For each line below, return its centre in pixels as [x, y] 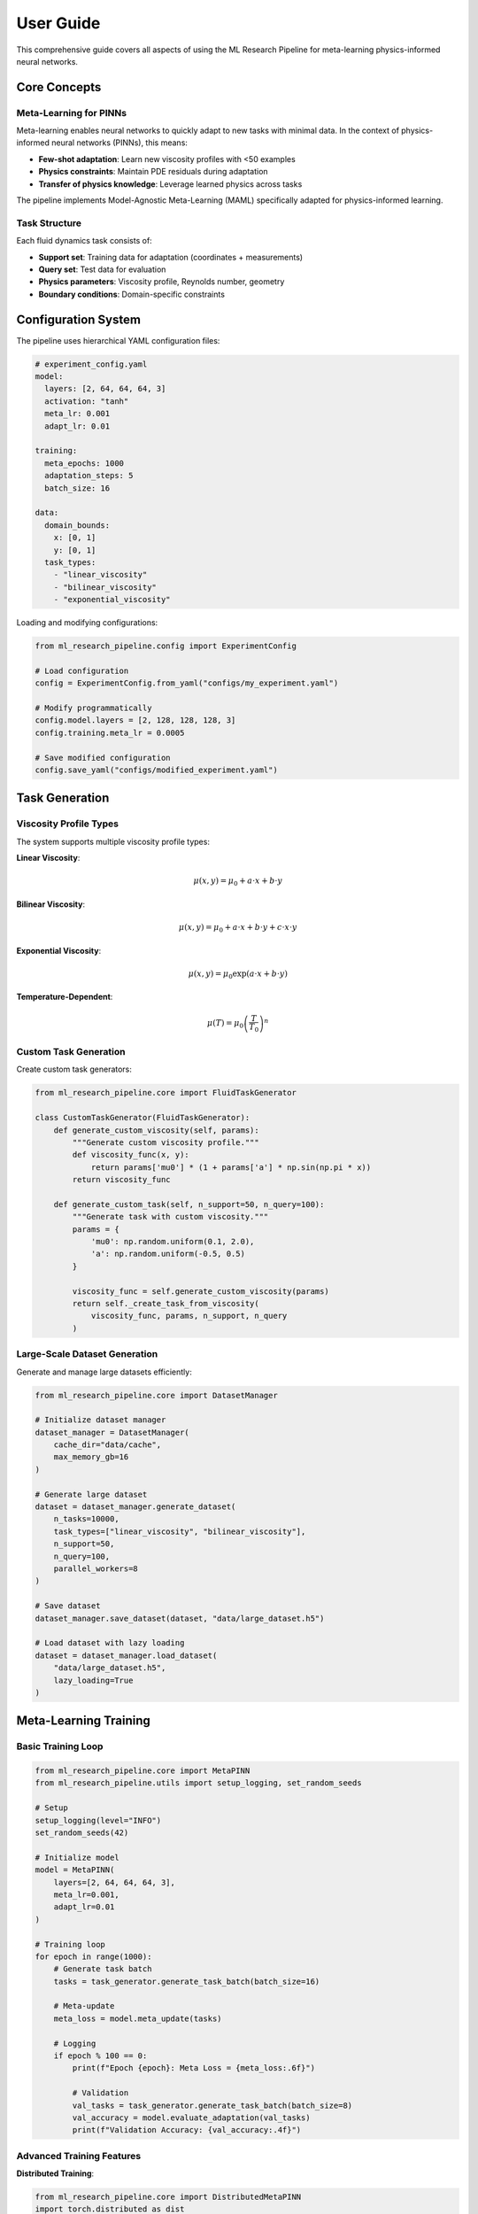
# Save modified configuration [103, 758]
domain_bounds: [77, 525]
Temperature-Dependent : [65, 997]
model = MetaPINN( [75, 1870]
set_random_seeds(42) [82, 1833]
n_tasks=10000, [86, 1519]
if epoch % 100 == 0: [100, 2056]
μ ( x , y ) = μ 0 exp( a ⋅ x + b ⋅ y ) [238, 974]
